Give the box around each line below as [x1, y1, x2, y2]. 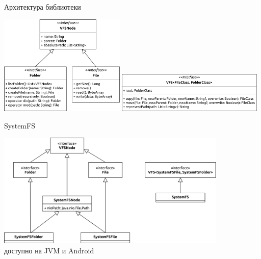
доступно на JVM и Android [4, 245, 94, 255]
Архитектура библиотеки [4, 2, 81, 12]
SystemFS [4, 120, 35, 131]
